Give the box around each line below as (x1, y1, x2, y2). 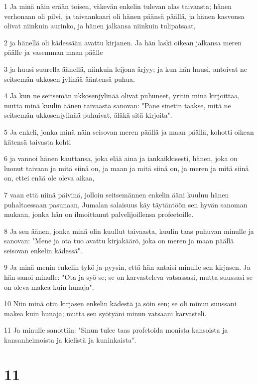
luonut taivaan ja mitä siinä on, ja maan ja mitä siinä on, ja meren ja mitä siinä (4, 163, 249, 173)
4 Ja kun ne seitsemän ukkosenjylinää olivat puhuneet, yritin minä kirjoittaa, (4, 90, 240, 101)
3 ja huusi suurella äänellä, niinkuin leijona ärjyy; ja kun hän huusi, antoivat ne (4, 63, 248, 74)
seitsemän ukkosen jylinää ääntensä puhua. (4, 73, 135, 84)
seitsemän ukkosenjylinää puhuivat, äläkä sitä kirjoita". (4, 110, 172, 120)
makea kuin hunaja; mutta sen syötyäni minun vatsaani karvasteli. (4, 308, 207, 318)
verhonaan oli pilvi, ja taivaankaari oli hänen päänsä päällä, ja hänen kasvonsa (4, 10, 245, 21)
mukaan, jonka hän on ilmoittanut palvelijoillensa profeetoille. (4, 209, 194, 219)
